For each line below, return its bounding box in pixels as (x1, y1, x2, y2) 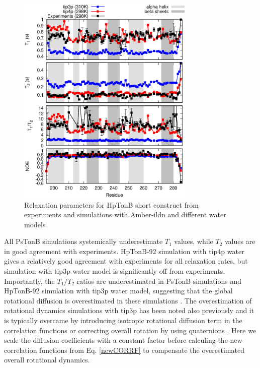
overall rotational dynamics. (4, 354, 90, 365)
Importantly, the (4, 275, 55, 286)
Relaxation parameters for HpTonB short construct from (24, 199, 199, 210)
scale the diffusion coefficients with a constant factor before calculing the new (4, 335, 242, 345)
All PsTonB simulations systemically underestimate (4, 236, 163, 247)
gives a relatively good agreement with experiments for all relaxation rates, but (4, 256, 248, 266)
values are (224, 236, 255, 247)
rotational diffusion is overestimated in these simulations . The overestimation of (4, 295, 252, 305)
